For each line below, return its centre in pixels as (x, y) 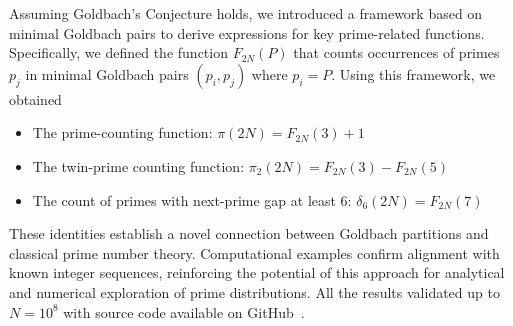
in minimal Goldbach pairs (107, 73)
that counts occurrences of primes (396, 52)
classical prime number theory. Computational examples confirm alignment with (254, 252)
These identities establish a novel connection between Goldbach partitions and (249, 233)
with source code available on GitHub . (184, 311)
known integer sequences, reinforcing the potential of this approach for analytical (257, 272)
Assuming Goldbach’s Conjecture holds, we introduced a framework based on (246, 13)
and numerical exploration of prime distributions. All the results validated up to (254, 291)
